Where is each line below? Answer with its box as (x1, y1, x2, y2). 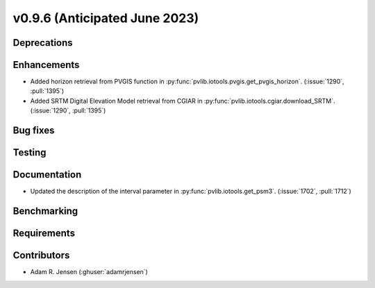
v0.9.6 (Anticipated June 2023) (12, 10, 199, 26)
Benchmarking (12, 205, 78, 217)
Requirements (12, 228, 76, 239)
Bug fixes (12, 125, 55, 137)
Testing (12, 146, 47, 159)
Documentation (12, 169, 82, 180)
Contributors (12, 250, 70, 262)
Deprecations (12, 37, 73, 49)
